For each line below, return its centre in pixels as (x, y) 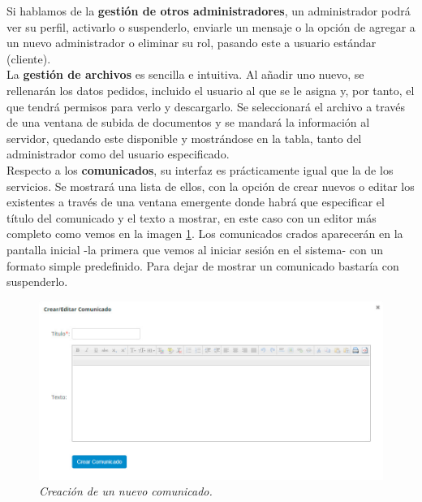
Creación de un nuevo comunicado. (126, 491)
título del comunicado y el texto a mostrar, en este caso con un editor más (192, 217)
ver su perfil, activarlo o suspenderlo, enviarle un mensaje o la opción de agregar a (211, 26)
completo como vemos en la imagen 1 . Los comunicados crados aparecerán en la (205, 234)
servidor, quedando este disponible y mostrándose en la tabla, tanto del (184, 138)
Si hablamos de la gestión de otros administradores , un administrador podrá (209, 11)
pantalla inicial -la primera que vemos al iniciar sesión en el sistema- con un (195, 249)
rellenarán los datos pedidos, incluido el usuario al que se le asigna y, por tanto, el (211, 90)
